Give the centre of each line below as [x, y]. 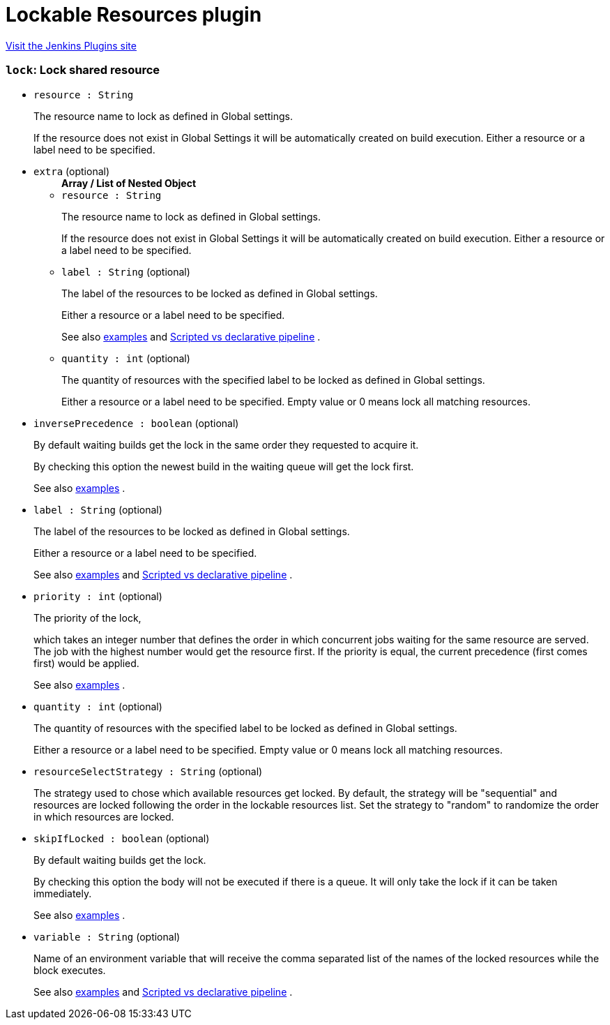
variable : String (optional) [107, 936]
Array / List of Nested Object [129, 183]
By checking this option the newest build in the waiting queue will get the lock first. [224, 466]
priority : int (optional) [98, 596]
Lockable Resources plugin [134, 15]
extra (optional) [72, 171]
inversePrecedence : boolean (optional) [136, 423]
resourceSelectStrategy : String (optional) [148, 771]
